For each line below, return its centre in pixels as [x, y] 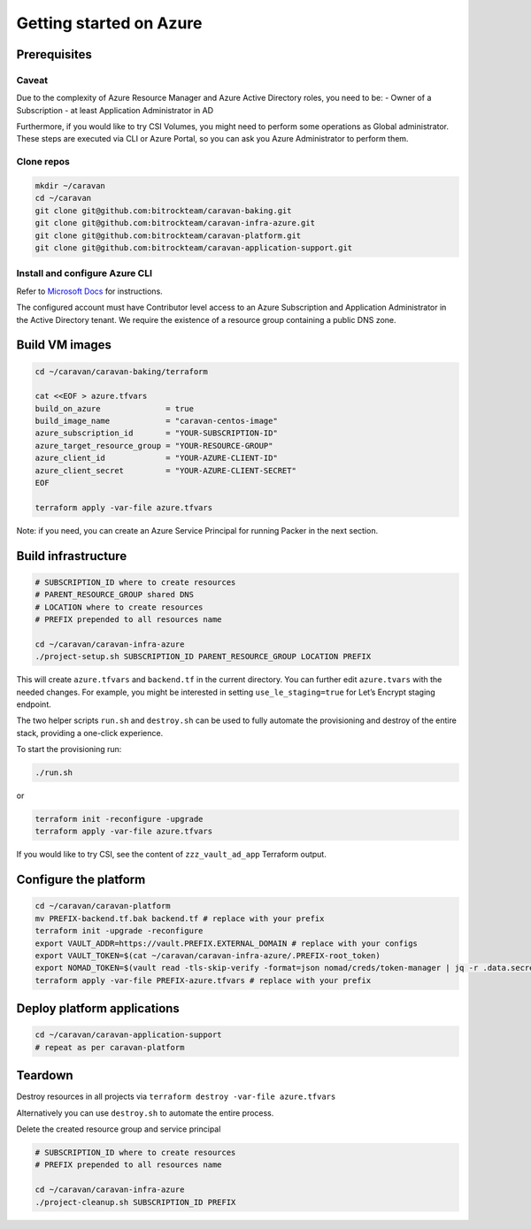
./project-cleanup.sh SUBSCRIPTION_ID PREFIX [135, 1202]
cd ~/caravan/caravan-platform [103, 906]
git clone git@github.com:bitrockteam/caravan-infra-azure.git [175, 223]
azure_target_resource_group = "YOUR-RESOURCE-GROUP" [154, 446]
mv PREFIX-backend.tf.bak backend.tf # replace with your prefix [180, 918]
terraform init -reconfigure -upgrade [119, 819]
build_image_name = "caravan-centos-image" [156, 421]
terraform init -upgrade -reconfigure [119, 931]
